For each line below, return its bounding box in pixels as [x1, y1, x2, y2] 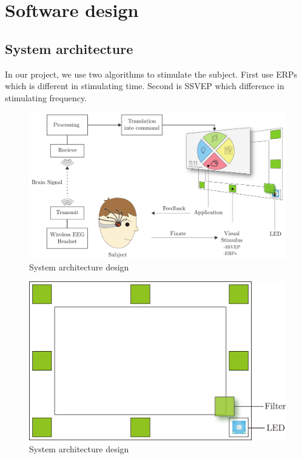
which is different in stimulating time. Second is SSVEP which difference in [5, 79, 284, 92]
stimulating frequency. [5, 91, 87, 104]
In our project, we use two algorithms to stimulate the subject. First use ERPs [5, 67, 298, 80]
